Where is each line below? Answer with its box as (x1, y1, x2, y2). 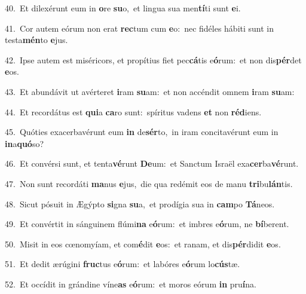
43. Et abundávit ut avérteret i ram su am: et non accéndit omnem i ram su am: (5, 85, 295, 97)
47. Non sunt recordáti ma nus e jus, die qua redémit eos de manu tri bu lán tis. (5, 177, 293, 189)
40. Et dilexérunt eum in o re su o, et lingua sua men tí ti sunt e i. (5, 2, 241, 14)
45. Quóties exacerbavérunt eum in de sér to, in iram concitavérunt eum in (5, 125, 279, 138)
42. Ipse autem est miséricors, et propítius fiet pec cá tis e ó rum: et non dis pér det (5, 53, 302, 66)
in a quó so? (5, 137, 44, 149)
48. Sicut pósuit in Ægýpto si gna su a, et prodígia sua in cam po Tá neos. (5, 197, 275, 210)
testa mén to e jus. (5, 33, 68, 46)
